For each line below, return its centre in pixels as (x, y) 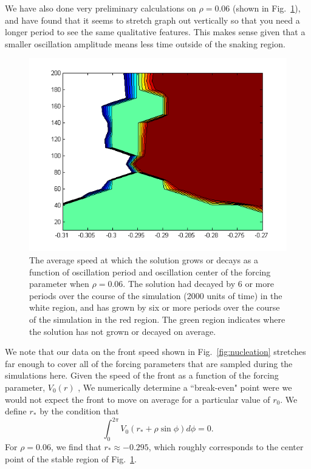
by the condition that (79, 411)
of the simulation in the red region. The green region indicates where (157, 319)
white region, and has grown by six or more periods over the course (155, 307)
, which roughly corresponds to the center (226, 446)
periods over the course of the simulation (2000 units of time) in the (156, 295)
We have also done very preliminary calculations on (101, 8)
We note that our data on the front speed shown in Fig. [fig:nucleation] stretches (155, 352)
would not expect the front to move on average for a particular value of (138, 399)
